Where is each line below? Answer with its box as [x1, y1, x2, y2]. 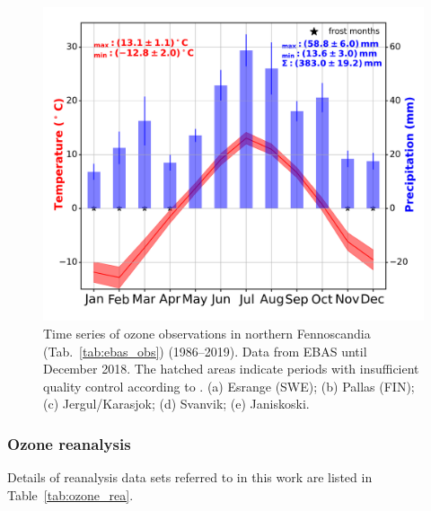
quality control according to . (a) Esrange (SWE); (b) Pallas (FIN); [43, 376, 415, 395]
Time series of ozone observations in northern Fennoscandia [43, 324, 371, 343]
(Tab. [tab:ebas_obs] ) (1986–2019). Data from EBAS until [43, 341, 367, 360]
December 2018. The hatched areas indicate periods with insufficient [43, 359, 419, 378]
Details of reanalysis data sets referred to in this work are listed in [7, 468, 373, 487]
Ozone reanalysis [7, 432, 131, 454]
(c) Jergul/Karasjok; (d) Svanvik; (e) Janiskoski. [43, 394, 310, 413]
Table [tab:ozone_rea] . [7, 485, 134, 504]
